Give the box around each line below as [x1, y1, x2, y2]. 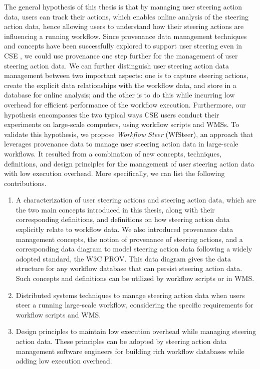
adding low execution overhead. [16, 355, 112, 366]
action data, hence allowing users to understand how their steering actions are [4, 21, 244, 31]
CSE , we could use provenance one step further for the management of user [4, 50, 238, 60]
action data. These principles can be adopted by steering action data [16, 336, 227, 346]
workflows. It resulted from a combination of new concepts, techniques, [4, 148, 222, 158]
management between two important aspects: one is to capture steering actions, [4, 70, 248, 80]
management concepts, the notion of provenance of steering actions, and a [16, 233, 243, 244]
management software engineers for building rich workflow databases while [16, 345, 244, 356]
